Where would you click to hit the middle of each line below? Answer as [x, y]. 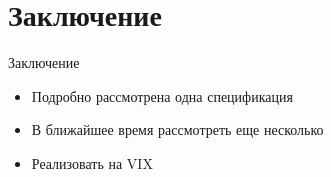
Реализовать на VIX [92, 162]
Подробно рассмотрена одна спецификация [162, 95]
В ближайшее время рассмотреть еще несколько [177, 129]
